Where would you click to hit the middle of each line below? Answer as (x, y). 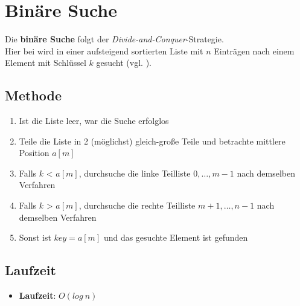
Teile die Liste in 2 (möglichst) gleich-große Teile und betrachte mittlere (152, 141)
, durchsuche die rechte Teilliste (137, 205)
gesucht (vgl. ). (124, 63)
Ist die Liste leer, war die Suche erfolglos (94, 121)
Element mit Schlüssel (46, 63)
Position (34, 153)
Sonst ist (35, 237)
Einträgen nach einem (254, 50)
